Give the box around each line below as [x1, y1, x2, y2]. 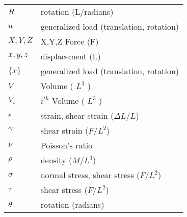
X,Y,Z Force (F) [40, 35, 99, 47]
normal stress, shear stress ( [40, 169, 140, 181]
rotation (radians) [40, 199, 104, 210]
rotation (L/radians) [40, 6, 114, 17]
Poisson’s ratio [40, 139, 93, 151]
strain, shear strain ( [40, 110, 114, 121]
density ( [40, 154, 72, 166]
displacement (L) [40, 50, 101, 62]
